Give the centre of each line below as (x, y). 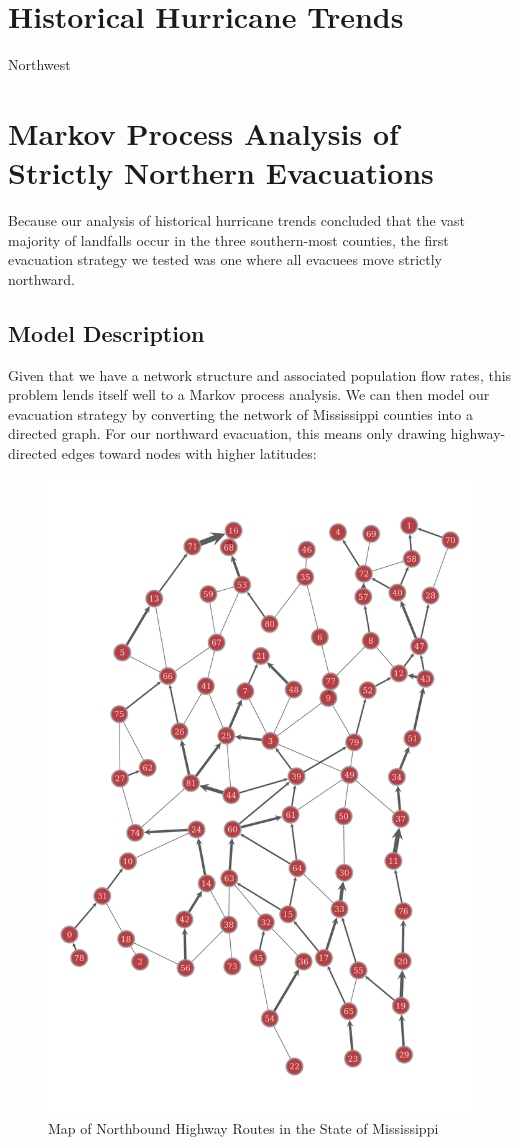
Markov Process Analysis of (203, 132)
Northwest (39, 64)
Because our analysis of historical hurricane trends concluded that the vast (237, 220)
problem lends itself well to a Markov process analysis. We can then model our (249, 394)
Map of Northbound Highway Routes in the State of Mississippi (243, 1127)
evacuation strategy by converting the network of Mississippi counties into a (240, 413)
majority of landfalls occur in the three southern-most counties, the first (228, 239)
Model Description (106, 332)
